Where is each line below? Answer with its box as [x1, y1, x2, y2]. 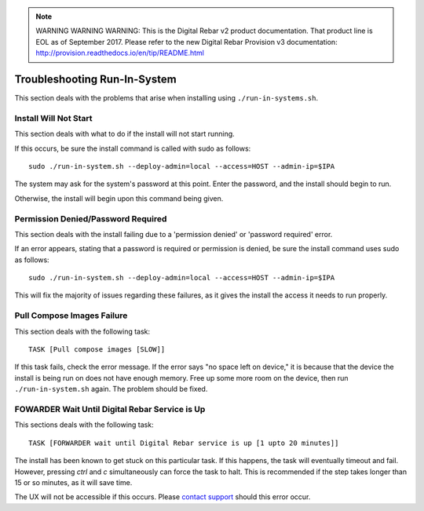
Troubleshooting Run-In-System [14, 72, 177, 86]
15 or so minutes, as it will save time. [14, 477, 133, 487]
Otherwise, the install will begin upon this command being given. [14, 193, 224, 203]
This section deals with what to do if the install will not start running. [14, 130, 235, 139]
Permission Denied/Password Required [14, 213, 167, 224]
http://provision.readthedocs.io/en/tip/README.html [35, 48, 204, 58]
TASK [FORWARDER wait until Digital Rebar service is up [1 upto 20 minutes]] [28, 438, 339, 447]
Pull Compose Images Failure [14, 310, 128, 321]
